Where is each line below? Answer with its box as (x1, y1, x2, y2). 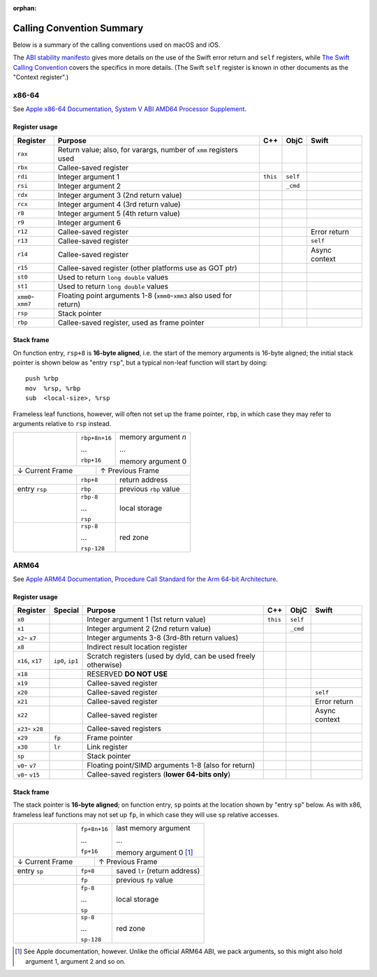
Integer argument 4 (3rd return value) (57, 199, 181, 209)
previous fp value (116, 875, 174, 885)
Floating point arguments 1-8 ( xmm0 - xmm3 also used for (57, 291, 232, 300)
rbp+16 (80, 457, 102, 464)
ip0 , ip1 (53, 656, 79, 666)
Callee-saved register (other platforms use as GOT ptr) (57, 263, 237, 272)
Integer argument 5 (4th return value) (57, 208, 181, 218)
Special (53, 605, 80, 615)
